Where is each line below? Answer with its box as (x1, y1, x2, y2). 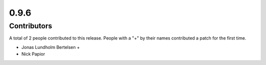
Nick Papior (21, 51, 45, 57)
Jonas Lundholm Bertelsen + (21, 44, 80, 50)
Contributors (9, 22, 53, 30)
